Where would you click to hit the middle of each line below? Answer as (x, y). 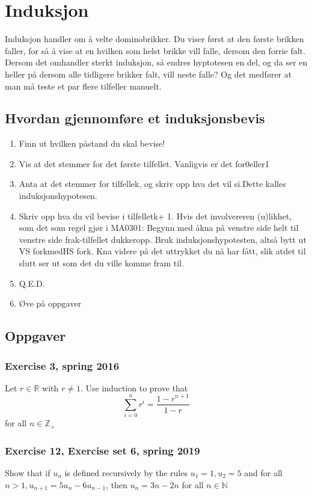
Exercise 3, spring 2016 (62, 365)
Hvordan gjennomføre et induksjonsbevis (135, 118)
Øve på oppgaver (50, 303)
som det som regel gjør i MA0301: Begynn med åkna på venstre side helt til (159, 228)
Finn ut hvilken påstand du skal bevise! (92, 143)
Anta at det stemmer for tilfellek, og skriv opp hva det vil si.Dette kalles (152, 184)
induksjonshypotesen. (58, 196)
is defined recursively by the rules (126, 472)
